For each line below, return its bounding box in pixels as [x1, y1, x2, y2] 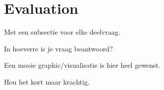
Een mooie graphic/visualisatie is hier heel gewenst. [4, 60, 161, 70]
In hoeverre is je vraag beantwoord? [4, 43, 113, 53]
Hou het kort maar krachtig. [4, 76, 90, 87]
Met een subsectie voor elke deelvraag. [4, 27, 120, 37]
